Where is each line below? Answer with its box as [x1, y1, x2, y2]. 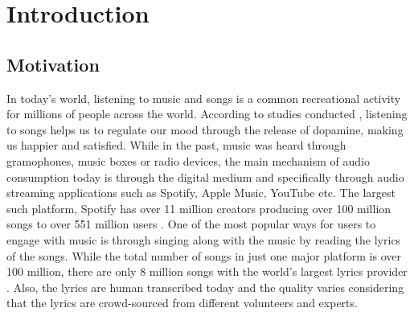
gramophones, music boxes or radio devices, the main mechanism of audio [6, 152, 370, 169]
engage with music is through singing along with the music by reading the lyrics [6, 231, 401, 248]
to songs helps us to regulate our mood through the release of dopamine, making [6, 121, 404, 137]
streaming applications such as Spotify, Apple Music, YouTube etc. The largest [6, 184, 396, 201]
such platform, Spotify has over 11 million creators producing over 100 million [6, 199, 391, 216]
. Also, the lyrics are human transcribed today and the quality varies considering [6, 278, 404, 295]
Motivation [6, 51, 100, 76]
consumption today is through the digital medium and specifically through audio [6, 168, 404, 185]
